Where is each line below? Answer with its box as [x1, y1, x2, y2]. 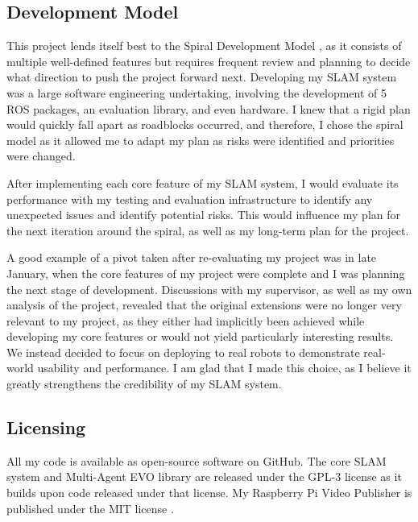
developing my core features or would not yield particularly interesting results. [6, 328, 394, 345]
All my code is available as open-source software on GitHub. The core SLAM [6, 452, 387, 469]
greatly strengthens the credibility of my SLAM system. [6, 375, 282, 392]
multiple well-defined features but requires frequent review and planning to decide [6, 52, 411, 69]
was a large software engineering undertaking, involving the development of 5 [6, 84, 387, 101]
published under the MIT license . [6, 499, 174, 516]
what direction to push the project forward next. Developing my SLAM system [6, 68, 397, 85]
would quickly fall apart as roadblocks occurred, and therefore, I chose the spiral [6, 116, 404, 133]
